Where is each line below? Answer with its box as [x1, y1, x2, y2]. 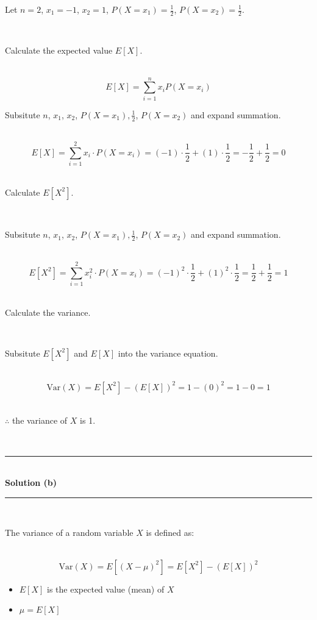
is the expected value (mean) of [47, 582, 165, 595]
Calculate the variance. [5, 305, 91, 318]
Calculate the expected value [5, 44, 113, 57]
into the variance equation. [118, 346, 218, 359]
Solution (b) [5, 476, 57, 489]
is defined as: [146, 526, 194, 539]
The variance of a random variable [5, 526, 134, 539]
